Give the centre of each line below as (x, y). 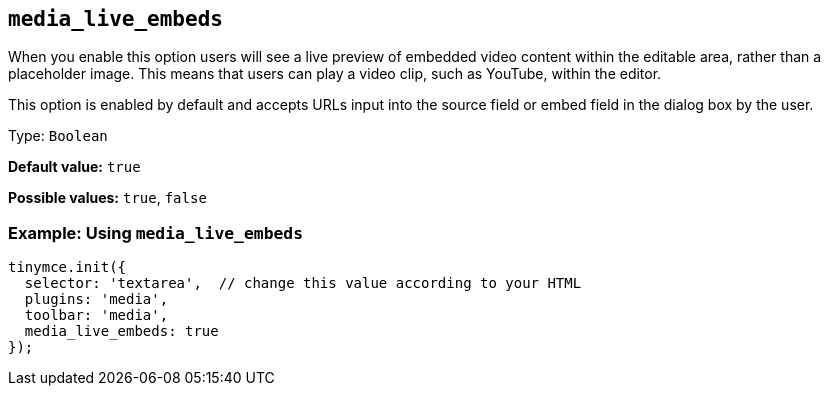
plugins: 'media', (96, 299)
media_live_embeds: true (121, 331)
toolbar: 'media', (96, 315)
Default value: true (74, 167)
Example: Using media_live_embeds (156, 232)
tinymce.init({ (67, 267)
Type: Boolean (58, 136)
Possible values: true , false (107, 198)
